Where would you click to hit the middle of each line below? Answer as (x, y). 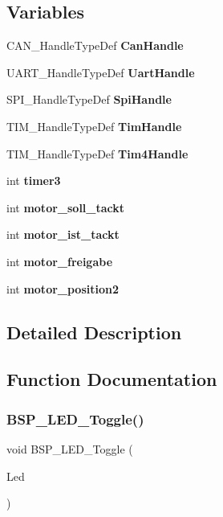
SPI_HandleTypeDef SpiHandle (89, 99)
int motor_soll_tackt (66, 207)
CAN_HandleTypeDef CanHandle (95, 45)
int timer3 (34, 181)
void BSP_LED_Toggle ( (70, 448)
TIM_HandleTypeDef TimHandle (94, 126)
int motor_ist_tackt (63, 234)
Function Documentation (112, 379)
